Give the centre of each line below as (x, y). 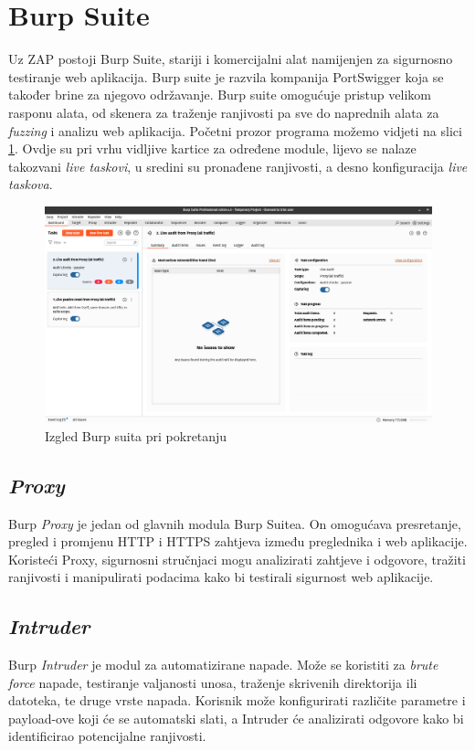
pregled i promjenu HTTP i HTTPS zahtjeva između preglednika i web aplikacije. (238, 541)
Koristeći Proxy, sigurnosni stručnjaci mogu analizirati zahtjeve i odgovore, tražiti (237, 559)
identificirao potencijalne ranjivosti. (107, 736)
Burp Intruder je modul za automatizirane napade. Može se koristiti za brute (223, 665)
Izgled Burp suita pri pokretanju (136, 435)
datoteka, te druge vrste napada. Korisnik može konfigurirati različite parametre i (237, 700)
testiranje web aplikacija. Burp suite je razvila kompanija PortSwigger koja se (226, 76)
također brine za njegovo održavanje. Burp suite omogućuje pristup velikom (220, 95)
